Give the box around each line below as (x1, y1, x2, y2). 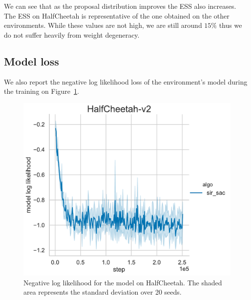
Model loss (4, 53, 59, 68)
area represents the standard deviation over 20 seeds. (23, 287, 182, 297)
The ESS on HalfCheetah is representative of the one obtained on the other (4, 10, 230, 21)
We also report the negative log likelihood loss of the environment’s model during (4, 76, 248, 86)
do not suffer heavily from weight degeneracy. (4, 29, 140, 40)
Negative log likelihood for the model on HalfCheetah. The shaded (23, 277, 222, 287)
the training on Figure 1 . (4, 86, 79, 96)
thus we (219, 20, 242, 30)
